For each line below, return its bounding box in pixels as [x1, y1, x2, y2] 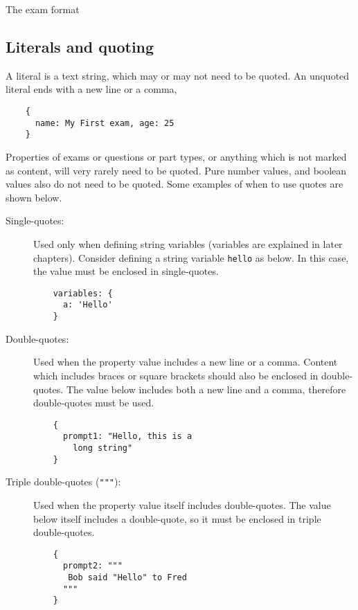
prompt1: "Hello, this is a [62, 431, 193, 442]
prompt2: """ [62, 561, 123, 571]
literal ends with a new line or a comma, [6, 82, 177, 96]
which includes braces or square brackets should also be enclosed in [33, 368, 319, 382]
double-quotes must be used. [33, 395, 154, 410]
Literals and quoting [6, 35, 154, 57]
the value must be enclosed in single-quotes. [33, 264, 219, 278]
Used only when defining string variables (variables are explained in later [33, 236, 343, 251]
